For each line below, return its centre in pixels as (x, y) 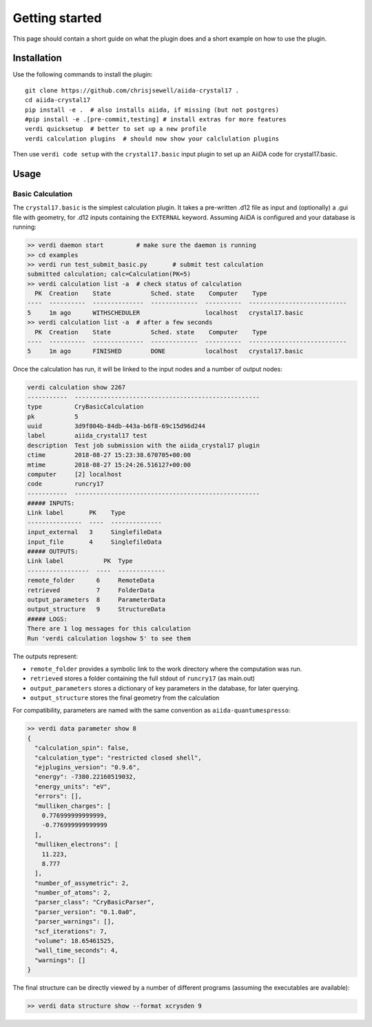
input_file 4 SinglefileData (94, 542)
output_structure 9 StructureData (96, 609)
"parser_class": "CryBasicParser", (95, 902)
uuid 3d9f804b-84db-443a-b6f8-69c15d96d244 (116, 426)
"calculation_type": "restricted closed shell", (118, 757)
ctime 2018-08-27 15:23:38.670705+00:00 (109, 455)
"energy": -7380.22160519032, (86, 777)
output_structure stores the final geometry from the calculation (125, 698)
